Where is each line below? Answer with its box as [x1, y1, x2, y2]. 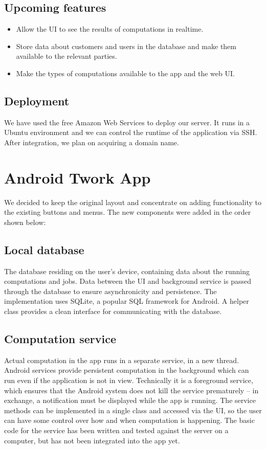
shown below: [4, 216, 46, 227]
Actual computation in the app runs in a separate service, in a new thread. [4, 354, 239, 365]
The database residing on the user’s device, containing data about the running [4, 265, 250, 276]
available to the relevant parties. [16, 51, 117, 61]
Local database [4, 241, 84, 257]
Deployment [4, 93, 70, 108]
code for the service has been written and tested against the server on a [4, 425, 229, 435]
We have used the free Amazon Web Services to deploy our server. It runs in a [4, 117, 250, 127]
